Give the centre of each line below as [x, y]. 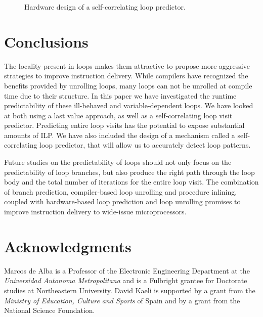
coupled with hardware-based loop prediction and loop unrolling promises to [122, 201]
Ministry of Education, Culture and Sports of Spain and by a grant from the [122, 300]
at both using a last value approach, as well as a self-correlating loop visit [118, 115]
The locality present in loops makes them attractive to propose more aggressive [127, 65]
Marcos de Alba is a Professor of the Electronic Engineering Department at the [127, 270]
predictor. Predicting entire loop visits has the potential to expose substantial [124, 125]
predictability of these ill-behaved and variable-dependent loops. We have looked [129, 105]
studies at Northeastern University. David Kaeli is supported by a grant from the [130, 290]
